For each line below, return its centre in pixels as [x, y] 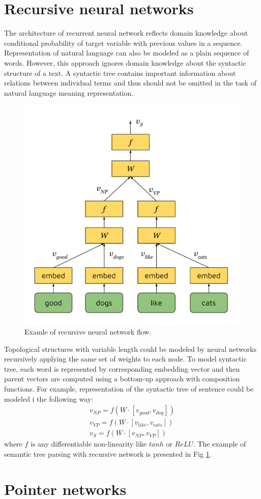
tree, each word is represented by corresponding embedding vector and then [122, 368]
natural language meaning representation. [69, 92]
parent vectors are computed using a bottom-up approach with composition [122, 379]
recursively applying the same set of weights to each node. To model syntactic [125, 359]
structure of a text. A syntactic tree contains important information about [120, 73]
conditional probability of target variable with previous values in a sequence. [123, 43]
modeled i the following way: [49, 398]
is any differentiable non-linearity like [89, 444]
